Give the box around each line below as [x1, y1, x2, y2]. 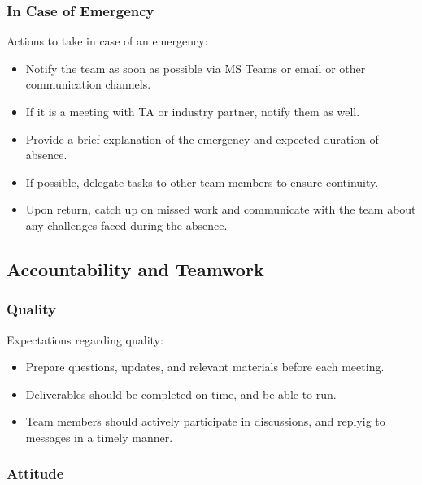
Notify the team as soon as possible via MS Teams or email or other [25, 59, 366, 76]
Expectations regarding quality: [7, 331, 163, 348]
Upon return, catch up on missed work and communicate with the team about [25, 201, 416, 218]
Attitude [7, 463, 64, 483]
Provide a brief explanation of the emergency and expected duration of [25, 130, 379, 147]
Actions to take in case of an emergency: [7, 32, 208, 50]
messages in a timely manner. [25, 428, 173, 445]
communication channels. [25, 76, 151, 93]
